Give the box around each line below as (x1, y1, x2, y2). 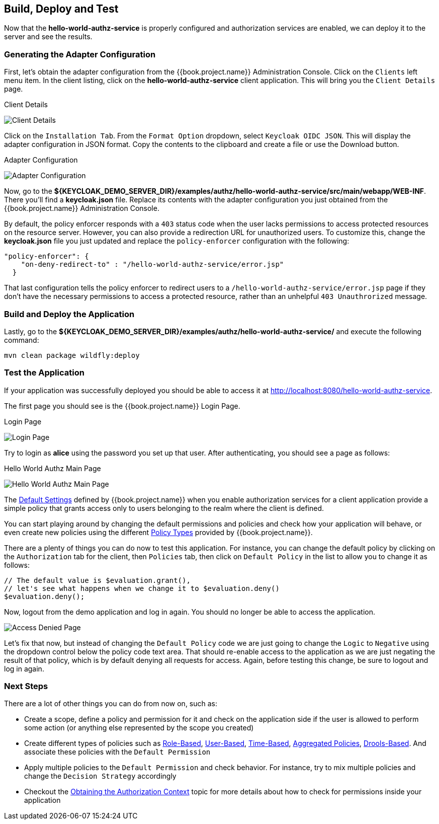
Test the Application (4, 367, 84, 378)
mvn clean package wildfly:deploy (4, 351, 140, 359)
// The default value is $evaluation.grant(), (4, 576, 191, 584)
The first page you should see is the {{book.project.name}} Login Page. (4, 401, 240, 410)
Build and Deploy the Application (4, 309, 135, 319)
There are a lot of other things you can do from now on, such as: (4, 699, 218, 708)
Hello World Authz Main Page (4, 464, 101, 473)
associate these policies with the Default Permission (24, 747, 211, 757)
